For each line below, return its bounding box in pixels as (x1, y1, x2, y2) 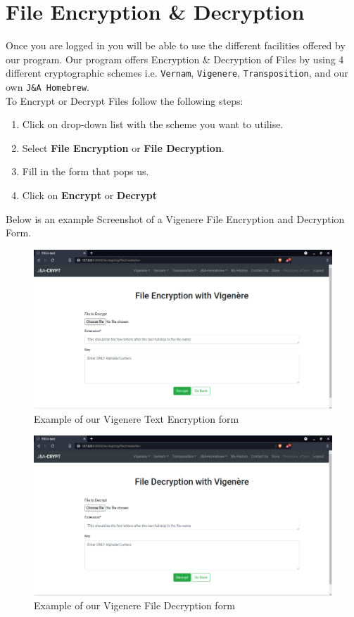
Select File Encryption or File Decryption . (22, 140, 225, 155)
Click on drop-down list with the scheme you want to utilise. (22, 117, 284, 132)
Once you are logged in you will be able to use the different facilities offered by (6, 38, 346, 53)
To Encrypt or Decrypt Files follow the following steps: (6, 93, 244, 108)
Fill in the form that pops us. (22, 164, 149, 179)
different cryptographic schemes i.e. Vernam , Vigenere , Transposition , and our (6, 65, 348, 80)
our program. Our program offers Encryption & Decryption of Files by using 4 (6, 51, 344, 66)
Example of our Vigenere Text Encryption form (34, 411, 239, 426)
